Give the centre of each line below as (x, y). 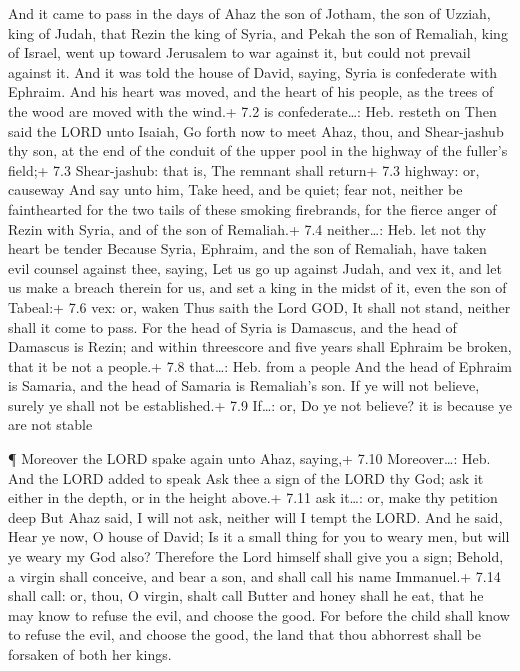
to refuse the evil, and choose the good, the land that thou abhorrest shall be (244, 634)
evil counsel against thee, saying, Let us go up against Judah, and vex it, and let (255, 267)
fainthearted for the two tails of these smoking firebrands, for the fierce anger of (252, 208)
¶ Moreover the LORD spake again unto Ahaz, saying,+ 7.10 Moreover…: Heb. (249, 458)
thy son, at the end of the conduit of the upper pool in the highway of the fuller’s (258, 150)
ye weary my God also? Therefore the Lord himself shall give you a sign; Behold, (256, 556)
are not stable (50, 424)
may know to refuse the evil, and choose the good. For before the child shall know (259, 614)
